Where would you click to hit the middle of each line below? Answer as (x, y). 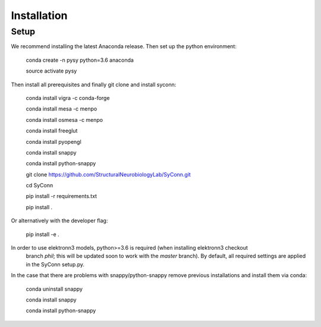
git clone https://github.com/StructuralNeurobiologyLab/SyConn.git (108, 174)
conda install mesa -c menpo (62, 109)
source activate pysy (51, 71)
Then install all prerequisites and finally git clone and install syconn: (94, 84)
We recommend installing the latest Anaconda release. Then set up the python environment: (124, 46)
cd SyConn (40, 185)
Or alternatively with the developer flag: (59, 221)
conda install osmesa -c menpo (64, 120)
